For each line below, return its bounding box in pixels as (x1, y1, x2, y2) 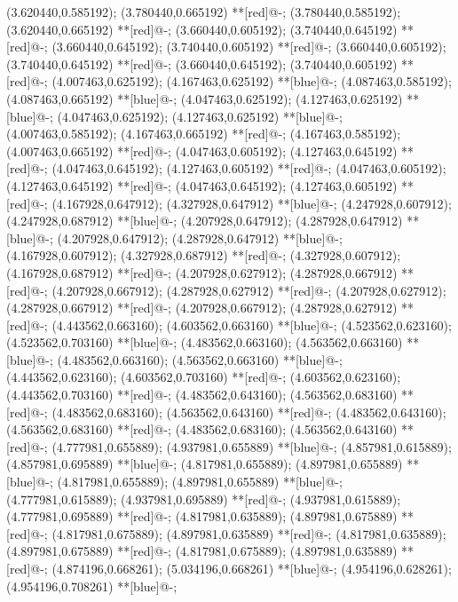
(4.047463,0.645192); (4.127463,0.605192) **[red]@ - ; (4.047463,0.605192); (51, 159, 446, 178)
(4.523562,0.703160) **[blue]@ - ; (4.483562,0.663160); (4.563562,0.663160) (6, 333, 403, 352)
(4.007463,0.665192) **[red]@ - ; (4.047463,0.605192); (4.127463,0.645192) (6, 141, 398, 160)
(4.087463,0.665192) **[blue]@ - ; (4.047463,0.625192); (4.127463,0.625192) (6, 89, 403, 107)
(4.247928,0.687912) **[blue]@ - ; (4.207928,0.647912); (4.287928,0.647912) (6, 211, 403, 230)
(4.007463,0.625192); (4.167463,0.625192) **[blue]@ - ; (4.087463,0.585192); (51, 72, 452, 91)
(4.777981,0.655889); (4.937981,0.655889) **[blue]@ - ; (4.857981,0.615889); (51, 437, 452, 455)
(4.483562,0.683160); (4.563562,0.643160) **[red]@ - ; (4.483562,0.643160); (51, 402, 446, 421)
